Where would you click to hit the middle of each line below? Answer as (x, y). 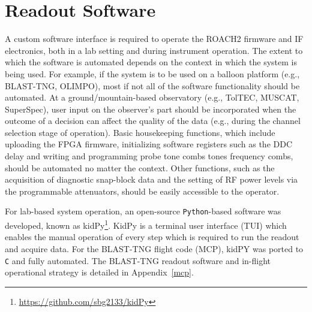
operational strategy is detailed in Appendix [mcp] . (99, 272)
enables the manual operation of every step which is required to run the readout (152, 237)
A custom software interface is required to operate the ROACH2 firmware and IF (154, 39)
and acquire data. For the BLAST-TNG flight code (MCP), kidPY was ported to (154, 248)
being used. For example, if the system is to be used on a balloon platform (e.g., (152, 73)
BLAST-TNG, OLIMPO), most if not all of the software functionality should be (152, 85)
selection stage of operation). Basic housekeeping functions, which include (140, 132)
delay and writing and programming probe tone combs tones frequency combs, (149, 156)
